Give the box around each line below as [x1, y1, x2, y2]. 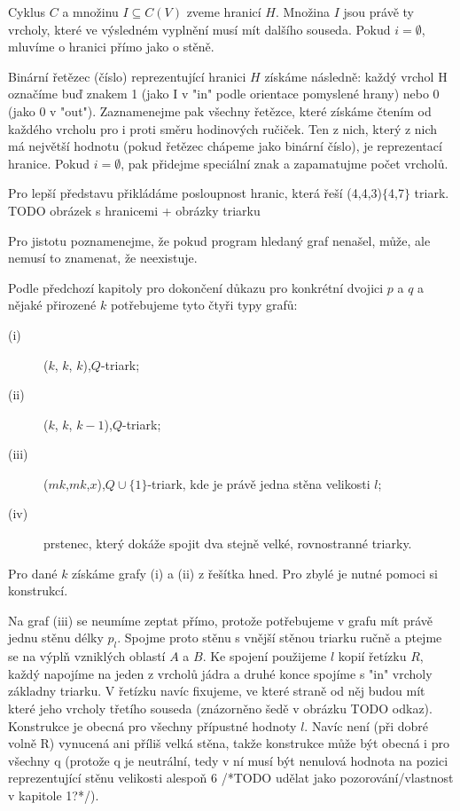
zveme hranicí [186, 3, 261, 20]
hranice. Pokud [8, 154, 90, 172]
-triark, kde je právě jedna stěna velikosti [147, 474, 370, 492]
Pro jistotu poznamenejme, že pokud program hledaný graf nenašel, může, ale [8, 231, 431, 249]
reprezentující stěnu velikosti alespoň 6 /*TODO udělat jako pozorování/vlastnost [8, 768, 454, 787]
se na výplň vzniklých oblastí [8, 647, 166, 665]
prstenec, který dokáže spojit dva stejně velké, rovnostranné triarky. [43, 534, 412, 553]
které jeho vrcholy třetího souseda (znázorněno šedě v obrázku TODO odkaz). [8, 699, 433, 718]
